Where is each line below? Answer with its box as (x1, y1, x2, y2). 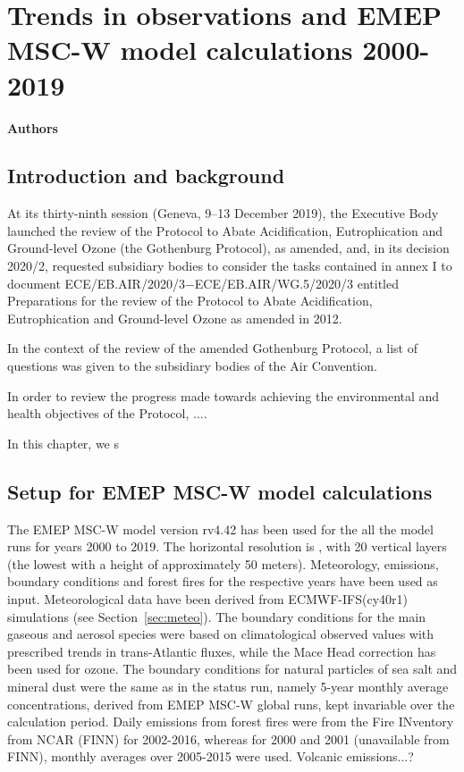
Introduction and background (7, 162, 285, 189)
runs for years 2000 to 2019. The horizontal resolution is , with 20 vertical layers (7, 537, 447, 556)
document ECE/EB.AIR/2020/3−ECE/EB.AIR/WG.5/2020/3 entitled (7, 273, 400, 292)
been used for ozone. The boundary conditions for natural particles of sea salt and (7, 659, 458, 678)
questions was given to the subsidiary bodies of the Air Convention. (7, 357, 377, 375)
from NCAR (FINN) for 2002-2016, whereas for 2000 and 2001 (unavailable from (7, 729, 450, 748)
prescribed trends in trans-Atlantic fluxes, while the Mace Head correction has (7, 642, 436, 660)
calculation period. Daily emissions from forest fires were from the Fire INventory (7, 712, 454, 731)
